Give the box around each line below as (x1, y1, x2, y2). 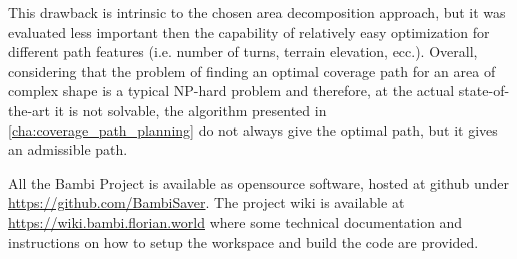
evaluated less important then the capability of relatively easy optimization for (8, 21, 490, 42)
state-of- (458, 80, 510, 101)
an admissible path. (8, 139, 128, 160)
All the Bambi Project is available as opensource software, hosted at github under (8, 172, 510, 193)
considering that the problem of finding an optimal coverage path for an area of (8, 60, 496, 81)
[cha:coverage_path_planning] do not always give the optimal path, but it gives (8, 119, 498, 140)
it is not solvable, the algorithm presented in (54, 99, 327, 120)
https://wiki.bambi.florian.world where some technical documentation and (8, 211, 463, 232)
